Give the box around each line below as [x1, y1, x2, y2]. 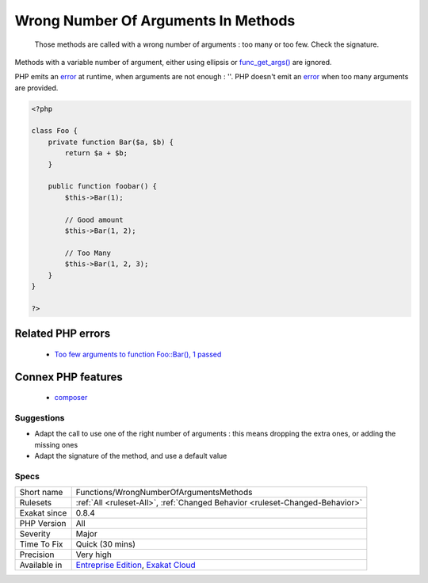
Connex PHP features [14, 370, 123, 383]
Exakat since [19, 508, 67, 519]
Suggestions [14, 412, 65, 423]
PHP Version [19, 518, 67, 529]
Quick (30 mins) [75, 539, 136, 550]
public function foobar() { [48, 182, 158, 191]
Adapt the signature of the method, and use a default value [34, 452, 227, 461]
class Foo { [31, 127, 78, 135]
